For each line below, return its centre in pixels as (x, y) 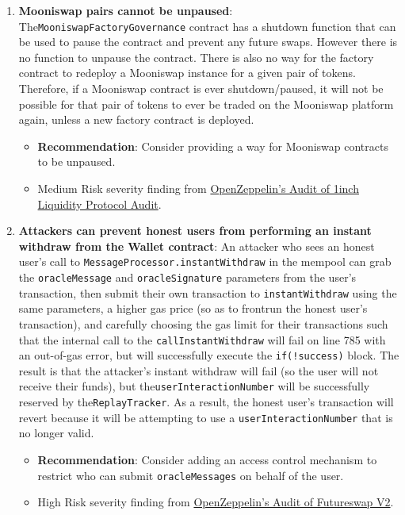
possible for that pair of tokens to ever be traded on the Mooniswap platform (206, 104)
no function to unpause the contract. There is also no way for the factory (196, 57)
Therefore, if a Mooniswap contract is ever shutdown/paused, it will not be (201, 88)
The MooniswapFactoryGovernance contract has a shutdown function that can (207, 26)
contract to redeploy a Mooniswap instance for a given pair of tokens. (187, 73)
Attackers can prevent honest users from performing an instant (195, 231)
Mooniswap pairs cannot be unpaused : (126, 10)
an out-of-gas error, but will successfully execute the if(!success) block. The (209, 355)
